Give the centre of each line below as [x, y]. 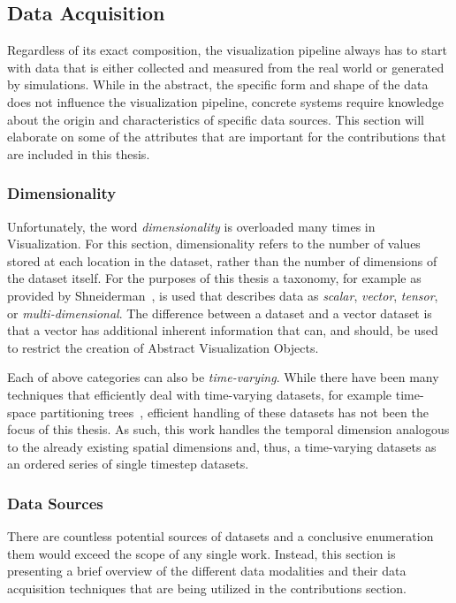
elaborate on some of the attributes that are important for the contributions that [227, 137]
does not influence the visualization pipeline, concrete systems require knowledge [225, 101]
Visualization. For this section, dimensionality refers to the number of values [214, 244]
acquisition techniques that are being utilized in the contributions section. [207, 588]
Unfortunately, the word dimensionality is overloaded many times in [191, 226]
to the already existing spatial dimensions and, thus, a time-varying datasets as [222, 446]
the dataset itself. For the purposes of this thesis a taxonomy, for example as [214, 278]
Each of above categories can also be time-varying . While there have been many [223, 377]
